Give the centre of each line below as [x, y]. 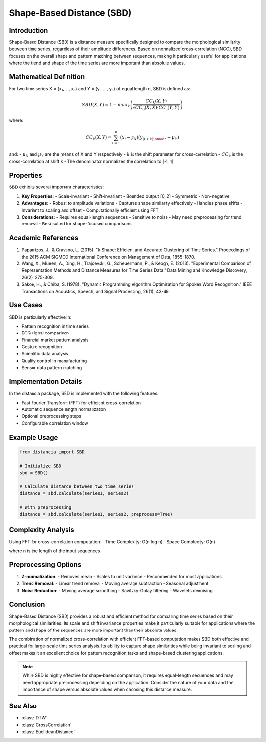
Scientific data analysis [45, 354]
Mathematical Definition [47, 77]
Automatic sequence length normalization [64, 409]
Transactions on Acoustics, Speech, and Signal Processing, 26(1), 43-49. [96, 291]
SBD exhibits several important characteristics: [57, 187]
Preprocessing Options [45, 565]
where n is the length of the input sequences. [55, 551]
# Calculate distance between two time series [77, 486]
